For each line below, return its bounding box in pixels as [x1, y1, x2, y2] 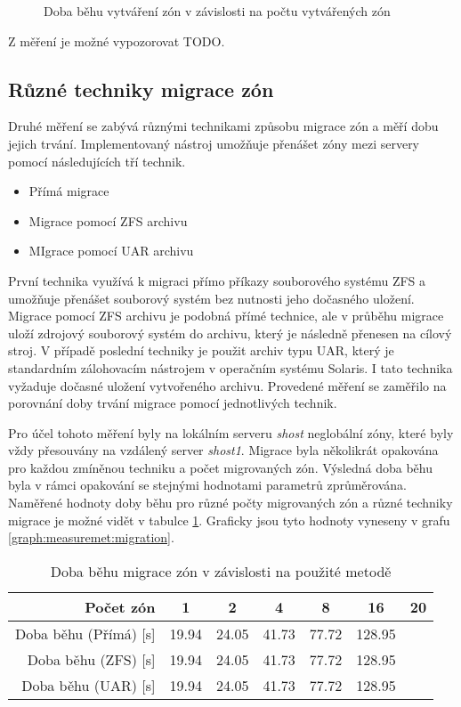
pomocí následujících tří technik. [8, 151, 186, 170]
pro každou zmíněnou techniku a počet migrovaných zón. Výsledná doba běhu [8, 458, 433, 476]
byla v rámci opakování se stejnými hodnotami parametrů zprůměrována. [8, 475, 407, 494]
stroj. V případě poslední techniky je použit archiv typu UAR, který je [8, 341, 394, 360]
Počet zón [85, 596, 156, 617]
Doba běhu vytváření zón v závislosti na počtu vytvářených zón [44, 2, 391, 20]
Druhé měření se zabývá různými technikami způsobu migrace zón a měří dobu [8, 117, 439, 135]
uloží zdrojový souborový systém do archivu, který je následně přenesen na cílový [8, 323, 452, 342]
